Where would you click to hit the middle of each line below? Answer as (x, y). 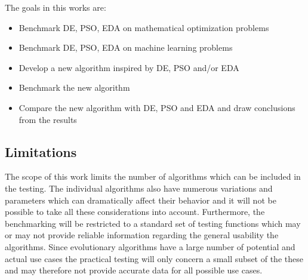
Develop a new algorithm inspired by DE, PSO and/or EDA (129, 67)
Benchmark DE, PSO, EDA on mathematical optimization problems (144, 27)
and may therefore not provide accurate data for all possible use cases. (134, 270)
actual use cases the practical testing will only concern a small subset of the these (154, 258)
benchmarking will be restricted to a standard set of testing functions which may (153, 223)
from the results (48, 119)
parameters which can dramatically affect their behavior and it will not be (141, 200)
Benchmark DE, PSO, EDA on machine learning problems (126, 47)
